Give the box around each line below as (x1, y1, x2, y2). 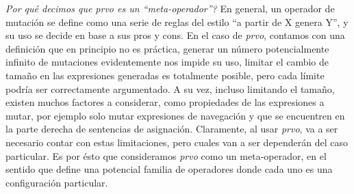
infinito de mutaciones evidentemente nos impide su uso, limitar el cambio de (5, 55, 329, 69)
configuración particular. (5, 175, 108, 189)
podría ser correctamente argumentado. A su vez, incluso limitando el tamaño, (5, 81, 335, 96)
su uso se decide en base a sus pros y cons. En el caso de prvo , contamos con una (5, 28, 345, 42)
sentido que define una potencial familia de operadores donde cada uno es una (5, 162, 333, 176)
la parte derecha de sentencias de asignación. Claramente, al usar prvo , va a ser (5, 122, 338, 136)
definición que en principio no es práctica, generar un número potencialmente (5, 41, 329, 55)
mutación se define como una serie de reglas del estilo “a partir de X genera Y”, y (5, 14, 349, 29)
